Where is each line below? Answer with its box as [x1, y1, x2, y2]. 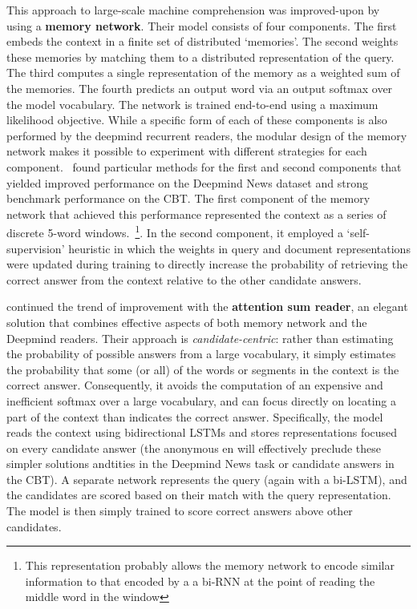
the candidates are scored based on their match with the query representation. [6, 486, 391, 503]
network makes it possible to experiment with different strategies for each [6, 143, 367, 159]
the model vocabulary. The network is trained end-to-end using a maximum [6, 95, 379, 112]
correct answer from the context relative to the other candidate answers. [6, 271, 362, 288]
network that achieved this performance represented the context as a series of [6, 205, 387, 222]
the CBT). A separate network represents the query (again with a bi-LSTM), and [6, 470, 407, 487]
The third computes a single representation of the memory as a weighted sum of [6, 64, 400, 81]
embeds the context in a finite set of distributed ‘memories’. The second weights [6, 33, 399, 50]
